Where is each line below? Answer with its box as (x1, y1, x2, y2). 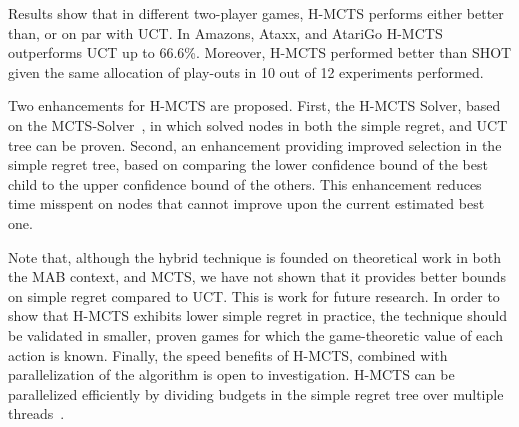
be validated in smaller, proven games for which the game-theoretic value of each (8, 324, 503, 345)
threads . (8, 403, 65, 424)
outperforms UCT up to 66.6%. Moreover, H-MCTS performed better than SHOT (8, 42, 512, 63)
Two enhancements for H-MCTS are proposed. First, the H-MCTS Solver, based (8, 95, 501, 116)
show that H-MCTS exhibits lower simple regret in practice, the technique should (8, 305, 507, 326)
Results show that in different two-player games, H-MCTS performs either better (8, 3, 504, 23)
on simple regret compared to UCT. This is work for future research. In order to (8, 285, 500, 306)
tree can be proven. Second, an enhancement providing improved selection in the (8, 134, 502, 155)
